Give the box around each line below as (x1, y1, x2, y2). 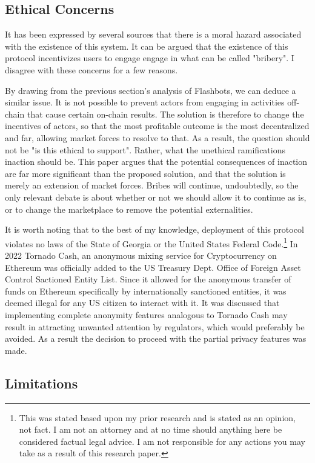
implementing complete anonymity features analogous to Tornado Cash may (5, 308, 288, 321)
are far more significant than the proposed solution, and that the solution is (5, 167, 286, 179)
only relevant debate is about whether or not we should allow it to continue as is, (5, 190, 307, 203)
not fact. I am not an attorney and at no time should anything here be (19, 423, 282, 436)
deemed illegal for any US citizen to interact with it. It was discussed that (5, 296, 280, 309)
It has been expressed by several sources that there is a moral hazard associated (5, 28, 302, 41)
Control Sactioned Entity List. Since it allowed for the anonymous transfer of (5, 273, 291, 285)
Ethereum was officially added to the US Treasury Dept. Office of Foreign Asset (5, 261, 301, 273)
